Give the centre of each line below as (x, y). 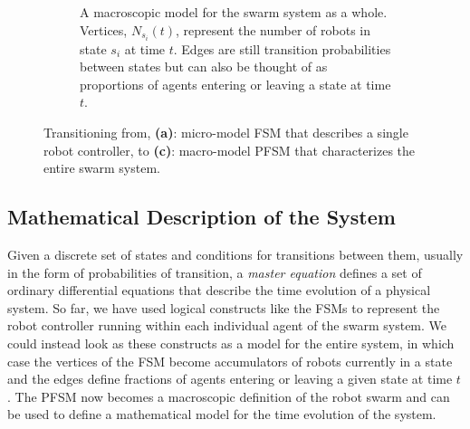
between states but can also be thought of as (204, 67)
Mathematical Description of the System (201, 217)
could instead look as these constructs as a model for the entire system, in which (231, 343)
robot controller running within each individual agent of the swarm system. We (227, 325)
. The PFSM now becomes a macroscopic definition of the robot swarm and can (229, 396)
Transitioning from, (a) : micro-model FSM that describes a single (226, 133)
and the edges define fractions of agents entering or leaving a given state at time (230, 379)
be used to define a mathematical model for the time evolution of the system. (222, 414)
